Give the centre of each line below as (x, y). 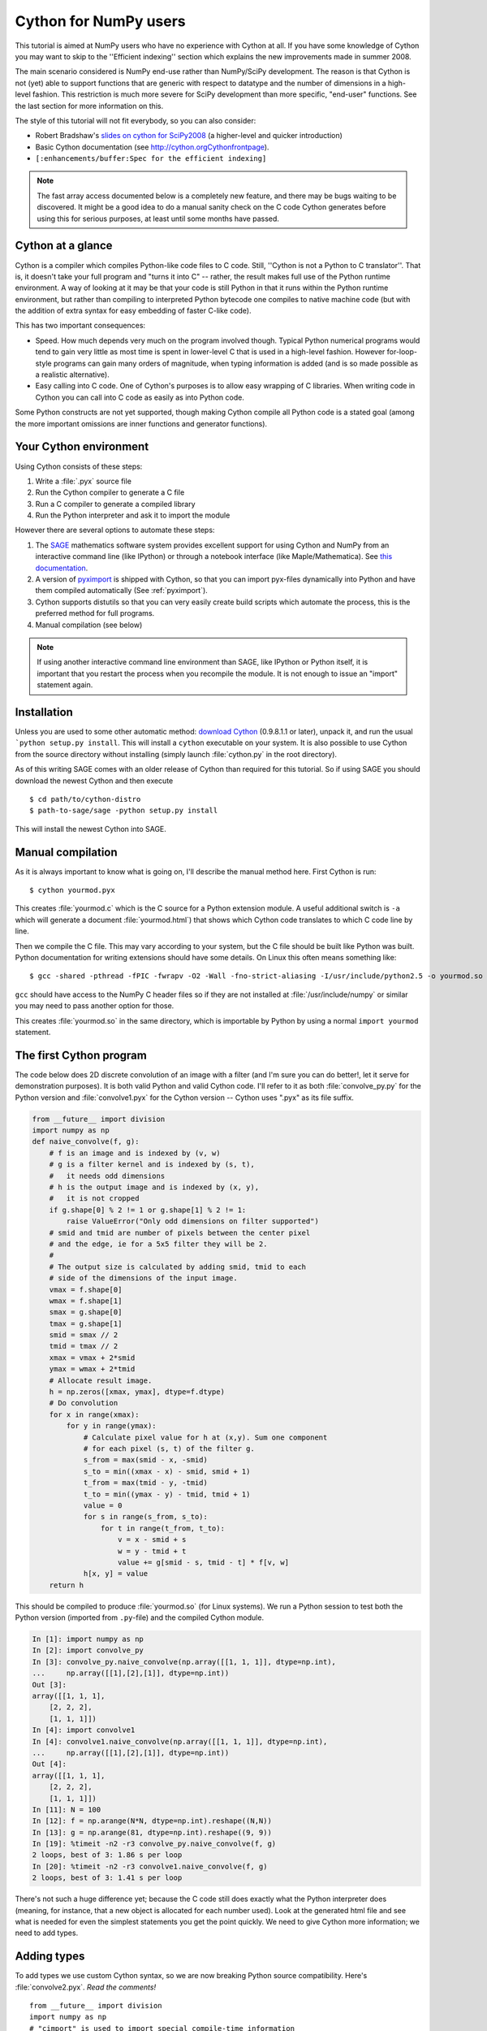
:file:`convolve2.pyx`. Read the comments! (86, 1987)
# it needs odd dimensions (107, 1176)
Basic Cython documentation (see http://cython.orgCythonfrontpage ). (152, 147)
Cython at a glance (64, 246)
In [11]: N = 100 (67, 1809)
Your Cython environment (82, 447)
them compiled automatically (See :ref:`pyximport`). (122, 591)
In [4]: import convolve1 (84, 1730)
